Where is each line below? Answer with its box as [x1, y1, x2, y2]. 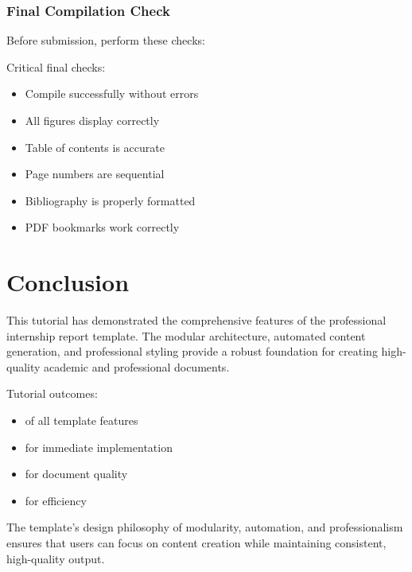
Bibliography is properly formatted [25, 192, 196, 208]
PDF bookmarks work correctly [25, 219, 180, 235]
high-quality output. [6, 550, 105, 566]
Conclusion [6, 266, 130, 298]
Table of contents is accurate [25, 138, 165, 155]
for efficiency [25, 492, 87, 508]
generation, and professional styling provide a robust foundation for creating [6, 343, 378, 360]
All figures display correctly [25, 112, 160, 128]
